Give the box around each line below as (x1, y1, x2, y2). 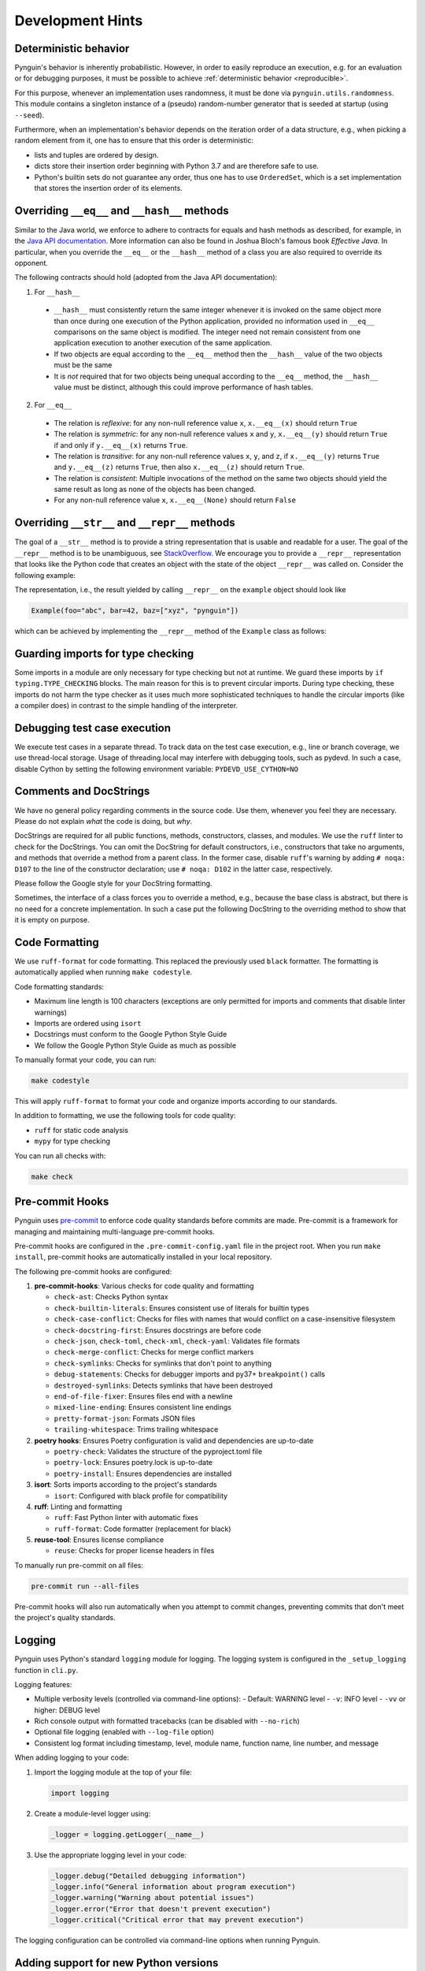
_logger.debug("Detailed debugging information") (50, 1871, 246, 1880)
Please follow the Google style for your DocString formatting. (14, 878, 213, 888)
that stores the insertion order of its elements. (34, 183, 183, 192)
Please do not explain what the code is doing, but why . (14, 816, 193, 825)
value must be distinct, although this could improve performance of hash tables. (54, 382, 314, 392)
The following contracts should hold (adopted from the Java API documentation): (14, 273, 278, 282)
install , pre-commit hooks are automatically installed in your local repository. (14, 1252, 272, 1261)
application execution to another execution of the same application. (54, 338, 272, 348)
